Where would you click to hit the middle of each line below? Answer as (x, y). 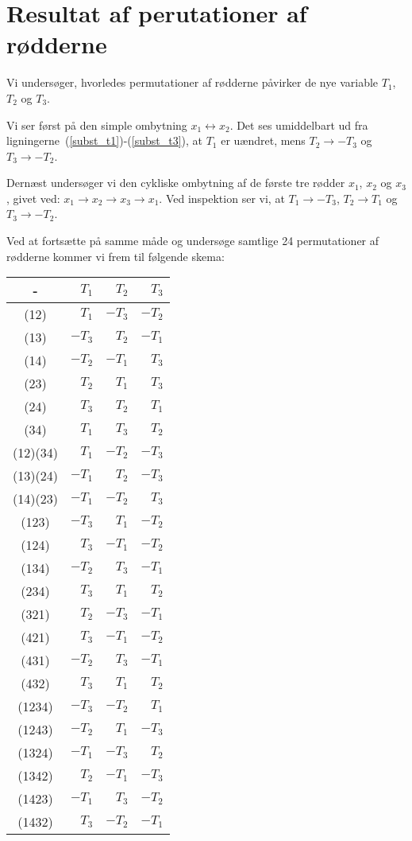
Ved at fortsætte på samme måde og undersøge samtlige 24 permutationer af (193, 241)
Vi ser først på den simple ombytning (97, 125)
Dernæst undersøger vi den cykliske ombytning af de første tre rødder (176, 183)
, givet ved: (33, 198)
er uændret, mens (263, 140)
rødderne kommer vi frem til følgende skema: (116, 256)
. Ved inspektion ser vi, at (222, 198)
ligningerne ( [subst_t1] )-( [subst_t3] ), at (104, 140)
